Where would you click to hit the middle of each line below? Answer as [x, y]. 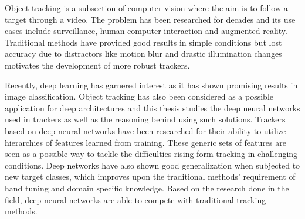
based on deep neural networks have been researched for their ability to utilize [145, 130]
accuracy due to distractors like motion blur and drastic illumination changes [143, 54]
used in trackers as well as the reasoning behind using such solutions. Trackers [145, 119]
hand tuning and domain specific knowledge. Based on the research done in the [147, 188]
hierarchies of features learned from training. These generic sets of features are [145, 142]
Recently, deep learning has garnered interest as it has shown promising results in [151, 85]
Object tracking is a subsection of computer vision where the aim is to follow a [146, 8]
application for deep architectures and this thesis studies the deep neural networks [152, 107]
